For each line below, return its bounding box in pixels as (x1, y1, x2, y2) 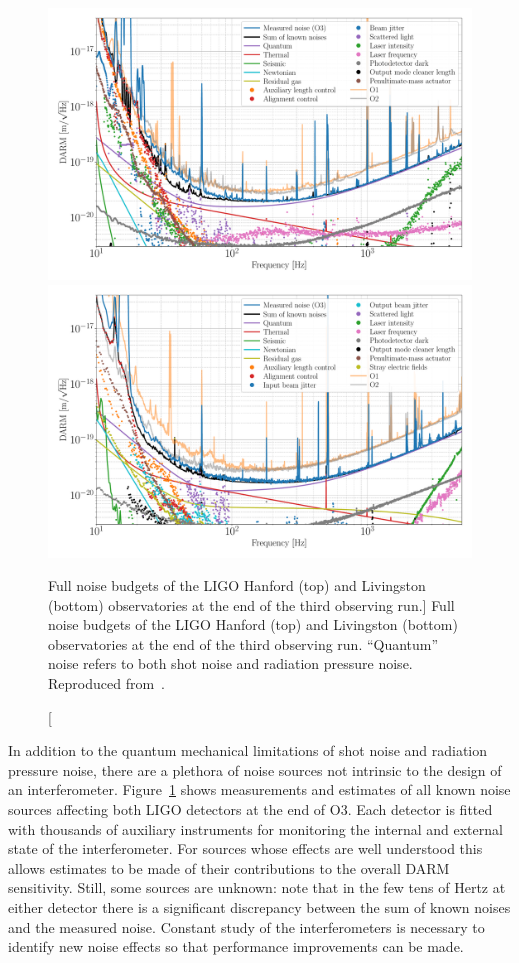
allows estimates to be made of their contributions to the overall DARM (8, 857, 450, 878)
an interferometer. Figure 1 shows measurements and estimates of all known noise (8, 779, 511, 800)
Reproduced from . (48, 673, 165, 694)
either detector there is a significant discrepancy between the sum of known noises (8, 897, 511, 917)
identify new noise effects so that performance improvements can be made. (8, 936, 464, 957)
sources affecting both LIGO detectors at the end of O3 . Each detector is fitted (8, 799, 493, 820)
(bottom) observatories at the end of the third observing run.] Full (48, 594, 455, 615)
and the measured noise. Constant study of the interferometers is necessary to (8, 916, 485, 937)
